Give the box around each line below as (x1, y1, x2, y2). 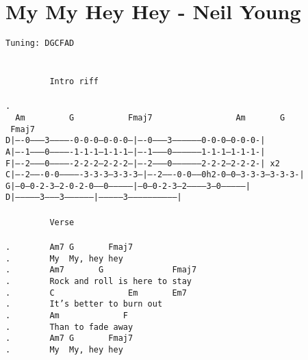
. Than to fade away (5, 322, 133, 332)
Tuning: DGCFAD (5, 38, 75, 49)
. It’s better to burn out (5, 299, 163, 309)
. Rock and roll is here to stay (5, 276, 192, 286)
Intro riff (49, 76, 99, 86)
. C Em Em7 (5, 287, 187, 298)
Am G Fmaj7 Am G (15, 112, 285, 123)
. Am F (5, 310, 128, 320)
